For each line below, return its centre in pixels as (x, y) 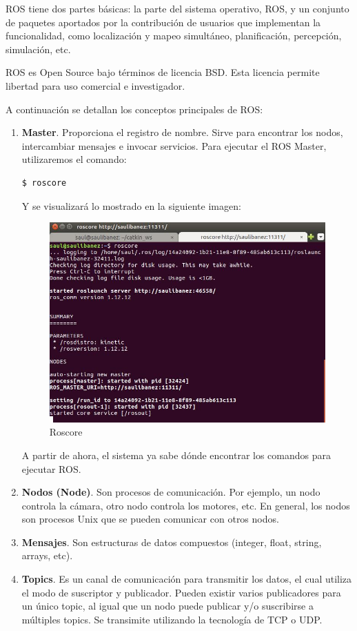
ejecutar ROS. (51, 468)
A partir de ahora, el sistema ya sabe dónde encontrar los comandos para (176, 455)
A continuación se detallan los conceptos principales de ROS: (134, 109)
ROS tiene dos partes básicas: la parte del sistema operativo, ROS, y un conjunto (177, 8)
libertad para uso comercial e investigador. (95, 85)
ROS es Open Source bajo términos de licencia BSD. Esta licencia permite (163, 72)
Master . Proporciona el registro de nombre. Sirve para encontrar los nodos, (182, 132)
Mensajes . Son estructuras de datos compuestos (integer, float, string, (172, 542)
